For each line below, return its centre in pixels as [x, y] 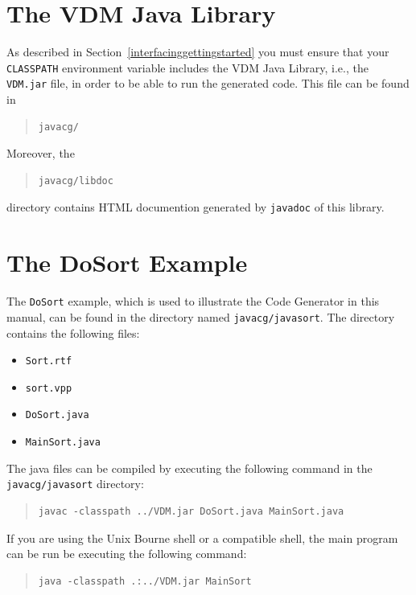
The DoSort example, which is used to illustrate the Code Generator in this [193, 301]
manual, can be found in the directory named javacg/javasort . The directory [201, 316]
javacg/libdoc [76, 181]
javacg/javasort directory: [75, 484]
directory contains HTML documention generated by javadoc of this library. [196, 207]
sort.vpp [49, 388]
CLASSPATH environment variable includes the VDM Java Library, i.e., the [187, 67]
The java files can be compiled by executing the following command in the [189, 468]
